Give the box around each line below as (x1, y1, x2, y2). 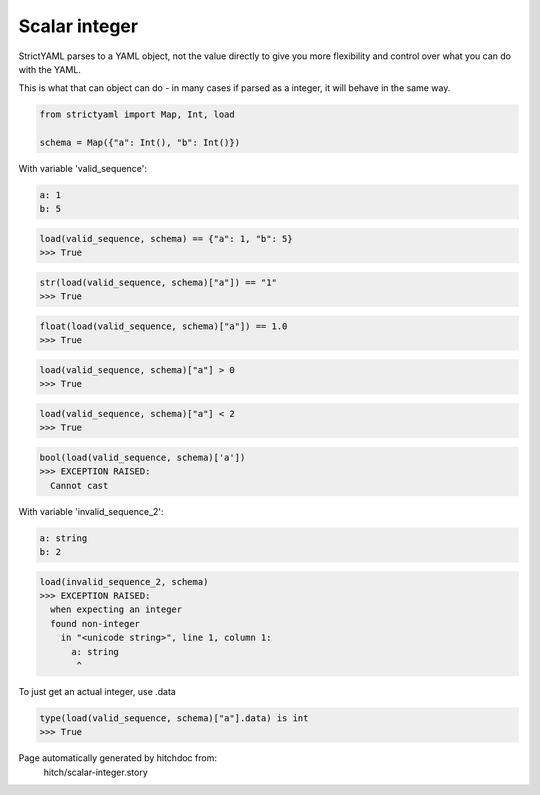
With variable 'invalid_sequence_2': (18, 505, 164, 517)
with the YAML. (18, 63, 82, 75)
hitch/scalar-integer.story (43, 766, 149, 778)
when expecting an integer (50, 604, 183, 615)
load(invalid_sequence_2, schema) (39, 576, 209, 587)
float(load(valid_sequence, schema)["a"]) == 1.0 (39, 320, 288, 332)
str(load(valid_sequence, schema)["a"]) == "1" (39, 277, 277, 288)
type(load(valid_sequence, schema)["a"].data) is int (39, 712, 309, 724)
